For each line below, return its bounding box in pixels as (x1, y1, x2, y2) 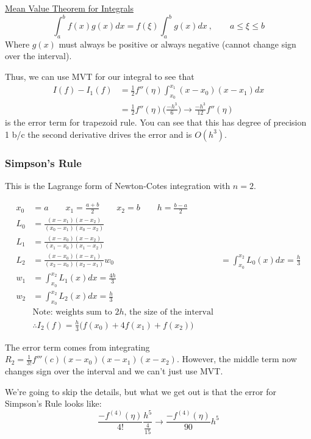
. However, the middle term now (176, 352, 297, 365)
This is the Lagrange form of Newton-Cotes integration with (5, 179, 231, 192)
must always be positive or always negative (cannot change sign (59, 37, 296, 50)
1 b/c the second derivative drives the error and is (5, 127, 192, 140)
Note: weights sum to (32, 308, 112, 317)
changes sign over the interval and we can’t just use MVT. (5, 365, 223, 377)
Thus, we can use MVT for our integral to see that (5, 70, 195, 83)
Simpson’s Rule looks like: (5, 397, 102, 410)
